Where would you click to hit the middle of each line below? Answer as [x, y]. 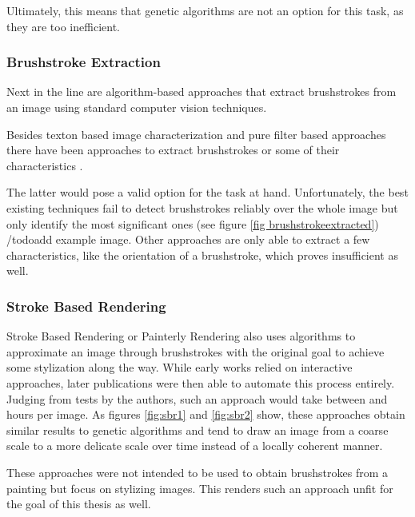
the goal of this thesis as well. [79, 504]
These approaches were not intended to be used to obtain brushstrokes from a [198, 472]
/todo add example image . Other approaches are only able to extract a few [188, 239]
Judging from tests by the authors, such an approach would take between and [197, 398]
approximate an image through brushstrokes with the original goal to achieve [196, 351]
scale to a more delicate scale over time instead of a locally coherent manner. [195, 445]
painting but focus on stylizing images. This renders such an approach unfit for [200, 488]
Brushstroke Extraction [84, 62]
